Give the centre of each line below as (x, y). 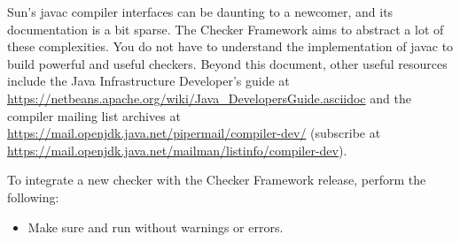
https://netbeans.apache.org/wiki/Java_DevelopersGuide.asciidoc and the (209, 98)
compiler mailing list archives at (94, 115)
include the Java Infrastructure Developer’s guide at (148, 81)
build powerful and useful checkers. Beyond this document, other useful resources (227, 63)
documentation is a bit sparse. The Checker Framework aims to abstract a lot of (226, 29)
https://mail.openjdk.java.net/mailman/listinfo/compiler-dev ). (177, 150)
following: (33, 197)
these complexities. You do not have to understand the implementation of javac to (230, 46)
